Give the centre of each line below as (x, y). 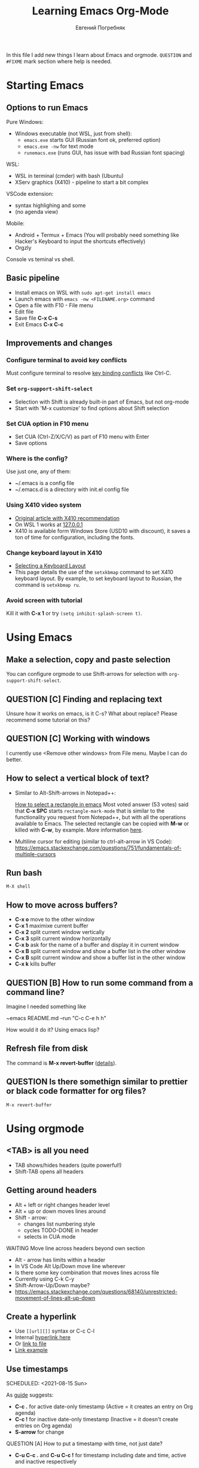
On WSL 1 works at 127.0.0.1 (49, 524)
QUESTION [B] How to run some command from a (99, 983)
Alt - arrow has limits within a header (60, 1260)
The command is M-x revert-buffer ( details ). (62, 1063)
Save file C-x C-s (36, 318)
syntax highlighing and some (50, 205)
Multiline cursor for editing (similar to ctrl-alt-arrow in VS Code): (94, 841)
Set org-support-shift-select (50, 389)
